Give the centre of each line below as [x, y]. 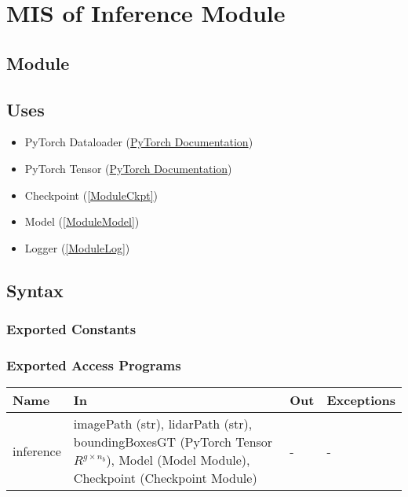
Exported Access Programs [94, 364]
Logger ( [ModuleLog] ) [77, 247]
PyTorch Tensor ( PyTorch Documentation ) [128, 168]
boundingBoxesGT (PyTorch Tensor [173, 442]
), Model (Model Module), [178, 460]
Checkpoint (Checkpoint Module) [165, 478]
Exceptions [361, 400]
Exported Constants [71, 329]
